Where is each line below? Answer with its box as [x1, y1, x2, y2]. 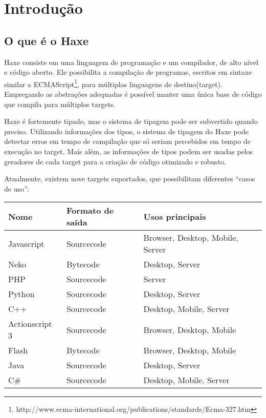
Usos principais [143, 210, 206, 222]
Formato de [66, 204, 114, 217]
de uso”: [4, 183, 30, 194]
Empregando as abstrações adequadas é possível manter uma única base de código [4, 89, 262, 99]
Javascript [8, 237, 45, 249]
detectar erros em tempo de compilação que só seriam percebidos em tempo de [4, 136, 251, 147]
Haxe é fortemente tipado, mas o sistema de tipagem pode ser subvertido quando [4, 116, 258, 127]
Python [8, 288, 35, 300]
